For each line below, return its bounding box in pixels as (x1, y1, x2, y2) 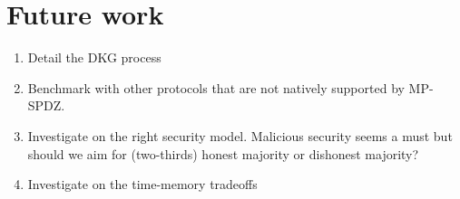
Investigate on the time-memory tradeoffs (27, 175, 258, 194)
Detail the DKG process (27, 48, 161, 67)
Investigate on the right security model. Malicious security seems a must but (27, 126, 453, 145)
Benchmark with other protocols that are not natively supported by (27, 78, 405, 97)
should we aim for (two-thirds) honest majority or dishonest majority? (27, 144, 419, 163)
